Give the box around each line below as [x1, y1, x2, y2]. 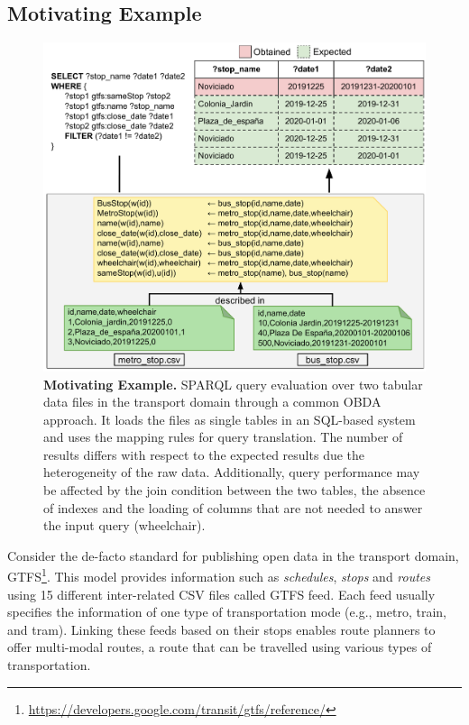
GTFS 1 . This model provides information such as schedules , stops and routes [7, 564, 431, 586]
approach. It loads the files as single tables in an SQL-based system [43, 409, 416, 428]
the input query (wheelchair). [43, 516, 206, 535]
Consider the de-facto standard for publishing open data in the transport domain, [7, 546, 459, 564]
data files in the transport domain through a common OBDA [43, 392, 382, 411]
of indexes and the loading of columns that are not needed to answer [43, 498, 423, 517]
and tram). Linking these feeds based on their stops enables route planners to [7, 619, 436, 638]
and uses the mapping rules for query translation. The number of [43, 427, 403, 446]
